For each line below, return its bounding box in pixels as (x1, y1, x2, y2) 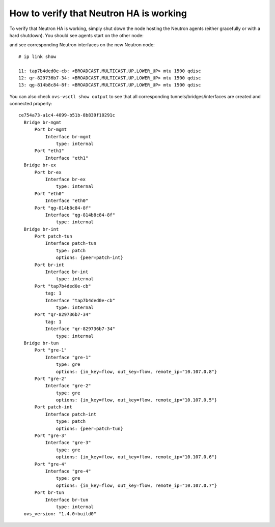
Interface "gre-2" (45, 383, 91, 389)
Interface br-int (45, 269, 89, 275)
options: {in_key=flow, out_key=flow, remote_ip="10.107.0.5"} (56, 397, 217, 403)
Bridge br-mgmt (23, 120, 62, 125)
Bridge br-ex (23, 162, 57, 168)
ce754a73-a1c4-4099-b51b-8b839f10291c (18, 112, 116, 118)
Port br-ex (34, 169, 62, 175)
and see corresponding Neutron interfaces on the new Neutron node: (9, 42, 155, 48)
